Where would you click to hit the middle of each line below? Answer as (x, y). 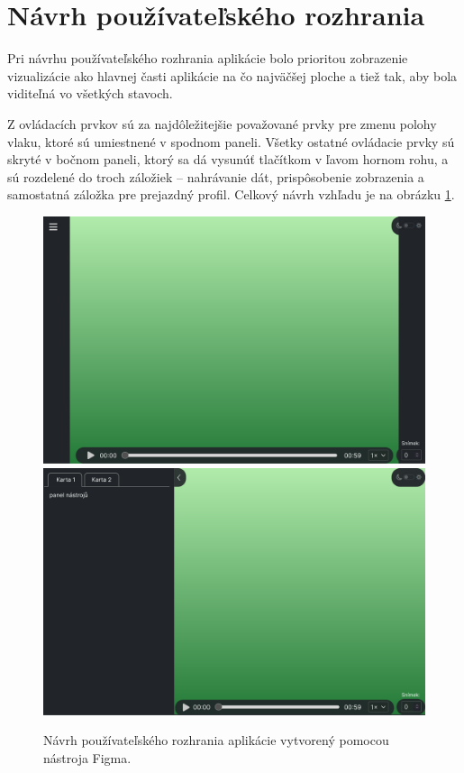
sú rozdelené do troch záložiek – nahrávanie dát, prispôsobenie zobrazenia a (216, 176)
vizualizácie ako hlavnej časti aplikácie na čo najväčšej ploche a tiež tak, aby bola (232, 75)
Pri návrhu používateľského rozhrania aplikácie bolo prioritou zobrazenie (208, 58)
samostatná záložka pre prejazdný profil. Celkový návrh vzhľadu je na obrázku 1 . (231, 194)
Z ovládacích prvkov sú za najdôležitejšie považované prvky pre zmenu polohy (222, 123)
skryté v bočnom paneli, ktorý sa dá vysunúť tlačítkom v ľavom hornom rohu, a (228, 159)
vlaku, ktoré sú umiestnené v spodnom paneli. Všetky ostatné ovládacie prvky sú (231, 141)
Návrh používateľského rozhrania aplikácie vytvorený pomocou (216, 740)
